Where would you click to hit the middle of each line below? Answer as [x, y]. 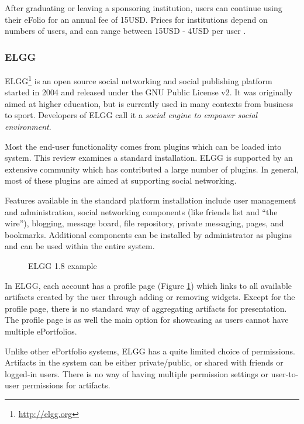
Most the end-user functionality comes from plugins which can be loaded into [143, 146]
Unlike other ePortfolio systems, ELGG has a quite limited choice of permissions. [150, 351]
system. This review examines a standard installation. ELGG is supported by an [149, 158]
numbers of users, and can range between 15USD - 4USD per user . [125, 31]
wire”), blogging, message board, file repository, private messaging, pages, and [144, 223]
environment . [28, 127]
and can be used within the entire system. [80, 246]
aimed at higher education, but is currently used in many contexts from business [149, 103]
